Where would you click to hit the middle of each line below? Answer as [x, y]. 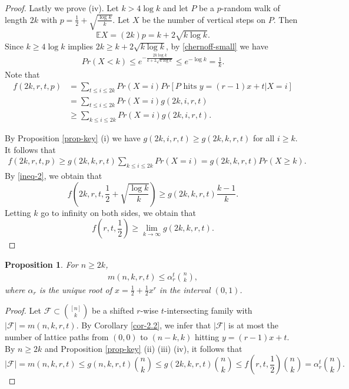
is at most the [253, 325]
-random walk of [250, 8]
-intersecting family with [208, 310]
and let [175, 8]
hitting [207, 337]
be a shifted [113, 310]
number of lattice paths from [57, 337]
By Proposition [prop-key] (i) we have [73, 138]
